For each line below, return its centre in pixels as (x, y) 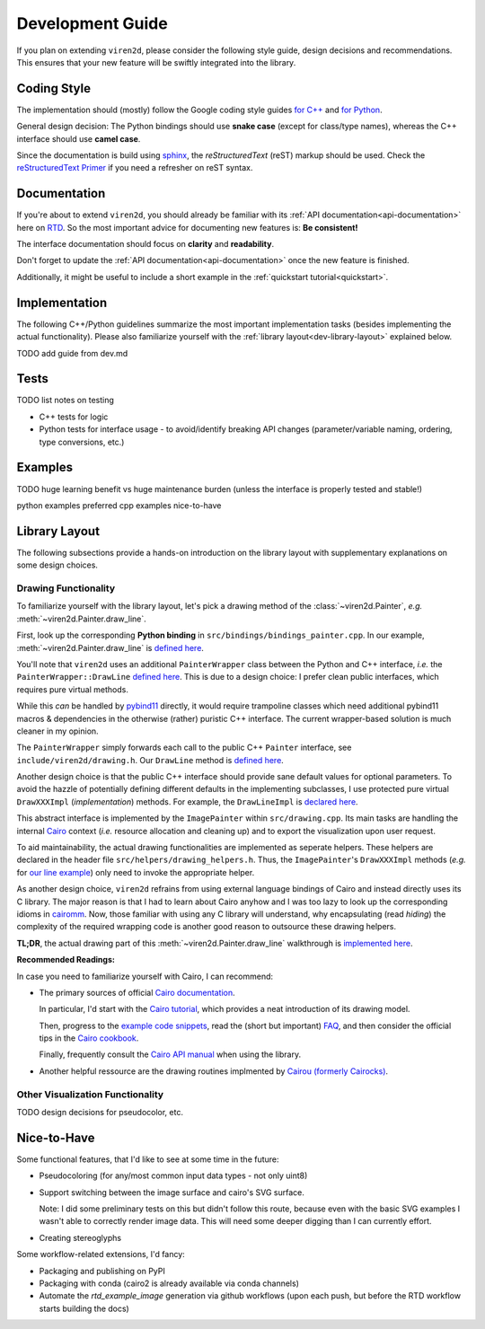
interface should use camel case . (79, 138)
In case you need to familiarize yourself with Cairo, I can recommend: (145, 976)
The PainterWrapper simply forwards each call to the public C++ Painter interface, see (184, 748)
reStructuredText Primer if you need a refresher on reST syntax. (135, 168)
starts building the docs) (84, 1308)
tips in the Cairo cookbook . (89, 1038)
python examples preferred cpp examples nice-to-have (119, 505)
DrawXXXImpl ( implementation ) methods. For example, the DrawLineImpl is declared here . (187, 801)
